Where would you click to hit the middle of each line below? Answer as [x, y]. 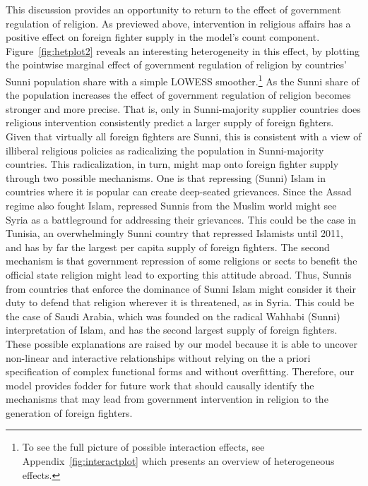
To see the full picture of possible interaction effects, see [143, 447]
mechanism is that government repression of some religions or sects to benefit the [182, 261]
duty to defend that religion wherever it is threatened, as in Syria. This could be [180, 302]
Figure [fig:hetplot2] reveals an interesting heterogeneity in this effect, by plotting [183, 50]
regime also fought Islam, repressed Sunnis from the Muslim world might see [171, 205]
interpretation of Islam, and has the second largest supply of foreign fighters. [172, 330]
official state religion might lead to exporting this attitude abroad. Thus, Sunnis [179, 274]
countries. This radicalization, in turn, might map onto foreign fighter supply [172, 164]
